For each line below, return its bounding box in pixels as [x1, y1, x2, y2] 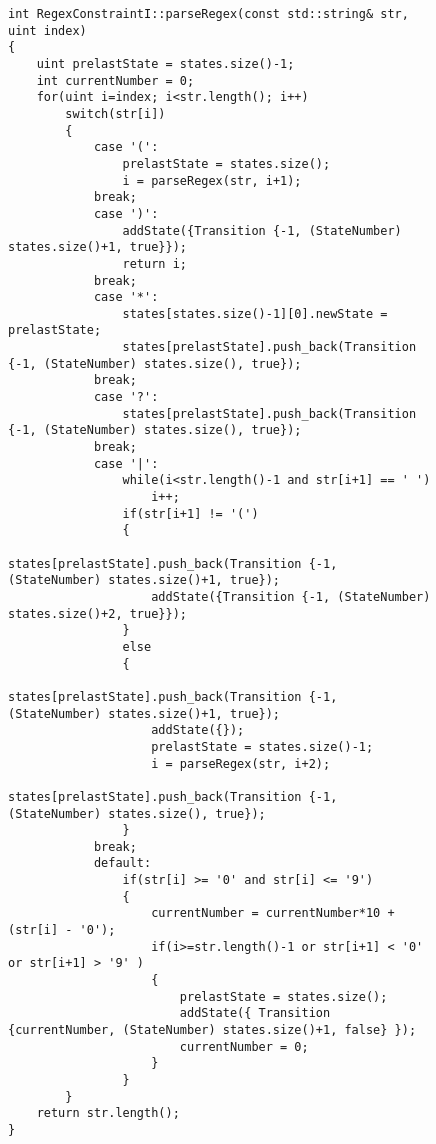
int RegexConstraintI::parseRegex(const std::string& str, [8, 7, 409, 21]
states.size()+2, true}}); [8, 606, 187, 621]
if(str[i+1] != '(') [122, 506, 259, 521]
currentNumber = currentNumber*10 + [151, 906, 395, 921]
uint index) [8, 23, 87, 38]
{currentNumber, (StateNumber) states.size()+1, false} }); [8, 1023, 417, 1038]
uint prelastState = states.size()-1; [36, 56, 295, 71]
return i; [122, 256, 187, 271]
